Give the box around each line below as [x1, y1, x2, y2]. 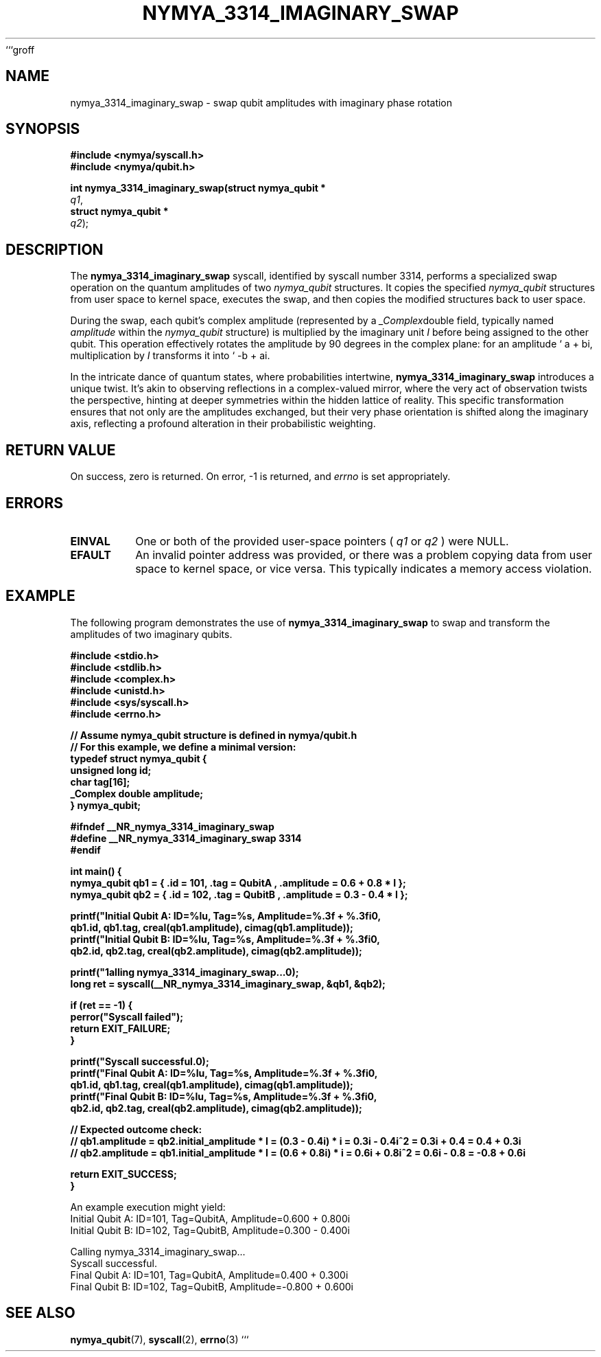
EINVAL [70, 534, 110, 548]
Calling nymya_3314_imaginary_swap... [70, 1245, 246, 1257]
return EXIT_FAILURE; [70, 1022, 171, 1034]
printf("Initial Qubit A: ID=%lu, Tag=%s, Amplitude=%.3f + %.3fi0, [70, 909, 381, 922]
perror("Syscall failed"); [70, 1010, 184, 1023]
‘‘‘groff [5, 43, 35, 56]
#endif [70, 843, 101, 856]
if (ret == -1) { [70, 999, 133, 1011]
